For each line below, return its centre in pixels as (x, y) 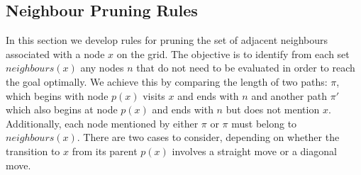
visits (154, 95)
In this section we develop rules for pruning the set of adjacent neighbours (167, 40)
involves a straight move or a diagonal (254, 151)
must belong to (264, 123)
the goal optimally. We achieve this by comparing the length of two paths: (167, 81)
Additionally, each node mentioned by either (102, 123)
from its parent (105, 151)
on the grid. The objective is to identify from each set (233, 53)
